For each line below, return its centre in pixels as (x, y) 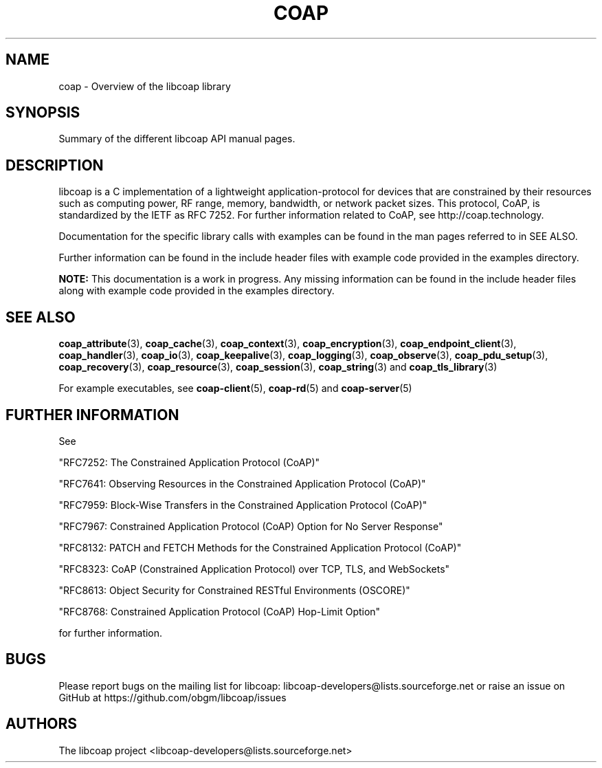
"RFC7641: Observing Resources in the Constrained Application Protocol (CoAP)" (242, 483)
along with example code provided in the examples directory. (197, 291)
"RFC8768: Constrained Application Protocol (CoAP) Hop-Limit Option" (220, 611)
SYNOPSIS (43, 113)
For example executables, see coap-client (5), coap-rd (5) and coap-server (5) (235, 388)
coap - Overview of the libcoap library (145, 86)
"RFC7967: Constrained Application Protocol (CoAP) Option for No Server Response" (251, 526)
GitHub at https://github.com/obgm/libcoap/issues (172, 697)
